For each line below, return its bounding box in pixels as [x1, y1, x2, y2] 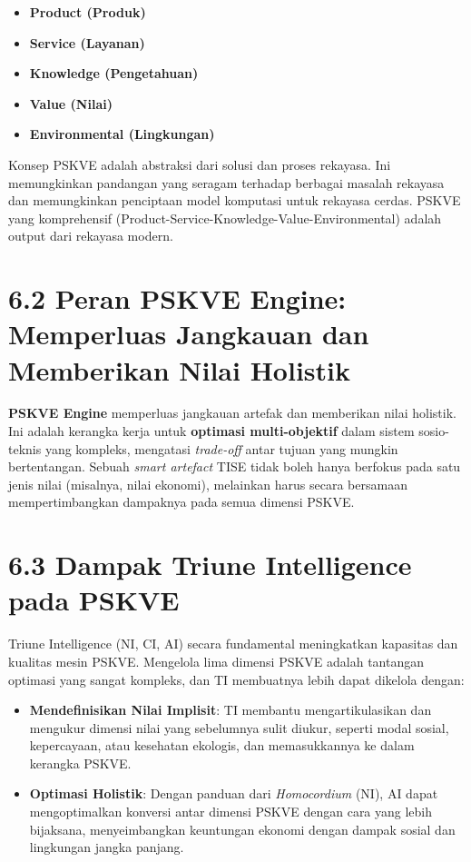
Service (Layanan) [29, 33, 145, 52]
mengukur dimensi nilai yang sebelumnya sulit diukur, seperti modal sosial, [29, 718, 449, 737]
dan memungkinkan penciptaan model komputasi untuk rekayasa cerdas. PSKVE [8, 191, 461, 210]
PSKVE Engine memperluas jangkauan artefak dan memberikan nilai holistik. [8, 403, 456, 422]
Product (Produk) [29, 3, 146, 21]
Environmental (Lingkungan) [29, 124, 215, 144]
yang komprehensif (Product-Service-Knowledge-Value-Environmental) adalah [8, 208, 442, 227]
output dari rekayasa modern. [8, 226, 173, 245]
